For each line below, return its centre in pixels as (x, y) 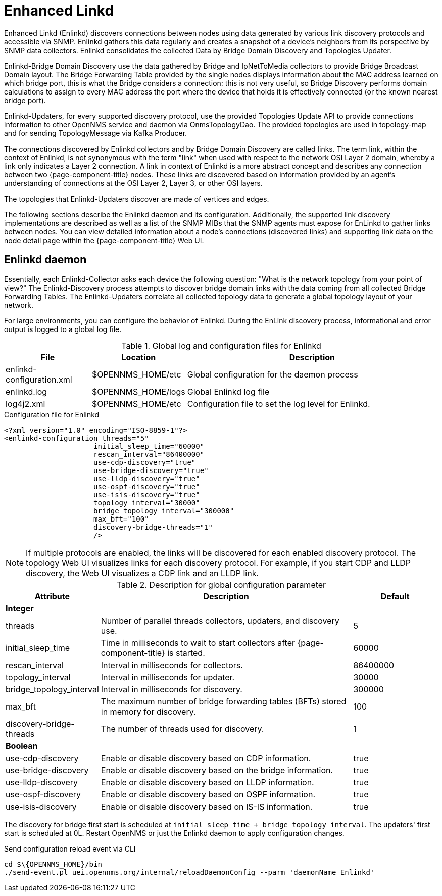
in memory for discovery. (148, 711)
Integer (20, 608)
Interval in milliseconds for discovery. (171, 689)
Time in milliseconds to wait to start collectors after (198, 643)
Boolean (22, 746)
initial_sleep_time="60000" (149, 446)
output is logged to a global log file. (63, 329)
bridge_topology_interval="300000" (164, 511)
